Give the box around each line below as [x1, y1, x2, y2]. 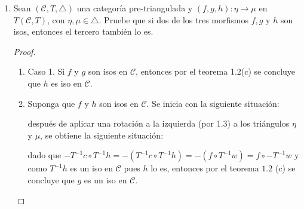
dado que [27, 149, 62, 161]
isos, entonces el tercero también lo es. [13, 25, 153, 38]
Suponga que [27, 97, 75, 109]
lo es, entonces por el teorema [151, 162, 259, 174]
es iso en [51, 76, 82, 89]
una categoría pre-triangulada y [76, 2, 193, 14]
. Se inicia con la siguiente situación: [146, 97, 280, 109]
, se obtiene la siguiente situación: [40, 128, 164, 141]
